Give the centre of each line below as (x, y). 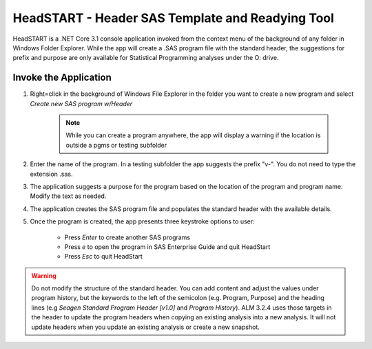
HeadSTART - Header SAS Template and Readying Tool (173, 18)
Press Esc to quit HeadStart (103, 257)
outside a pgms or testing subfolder (116, 145)
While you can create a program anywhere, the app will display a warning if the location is (193, 135)
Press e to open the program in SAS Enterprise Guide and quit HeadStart (167, 247)
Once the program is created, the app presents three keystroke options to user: (142, 221)
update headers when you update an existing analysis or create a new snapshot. (145, 327)
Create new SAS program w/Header (81, 103)
